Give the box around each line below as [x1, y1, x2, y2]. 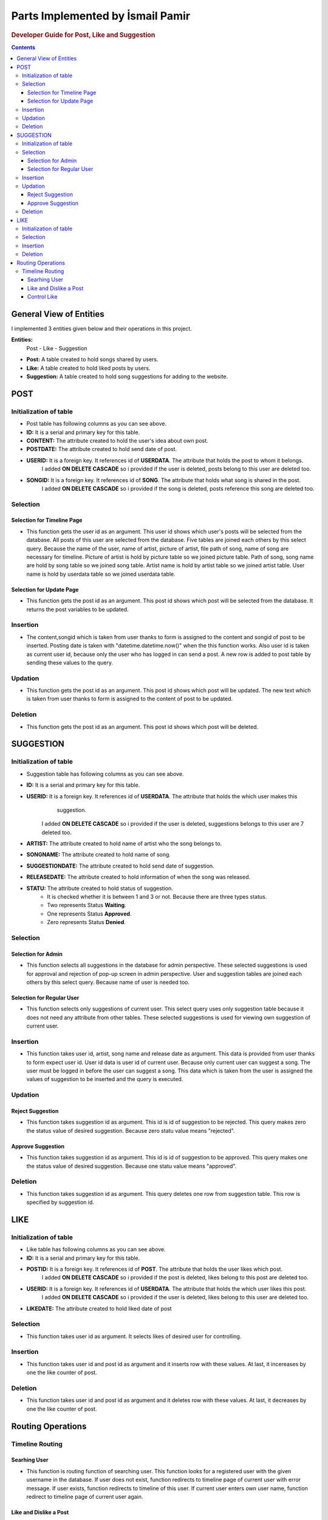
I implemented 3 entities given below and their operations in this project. [11, 325, 193, 333]
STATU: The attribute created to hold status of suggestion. [26, 885, 173, 892]
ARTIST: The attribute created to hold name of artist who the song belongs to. [26, 840, 222, 848]
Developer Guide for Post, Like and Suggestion [11, 30, 155, 39]
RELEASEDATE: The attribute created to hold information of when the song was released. [26, 873, 251, 881]
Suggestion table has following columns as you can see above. [26, 770, 184, 778]
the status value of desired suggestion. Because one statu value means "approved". [26, 1162, 237, 1170]
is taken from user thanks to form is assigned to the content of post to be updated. [26, 695, 233, 702]
